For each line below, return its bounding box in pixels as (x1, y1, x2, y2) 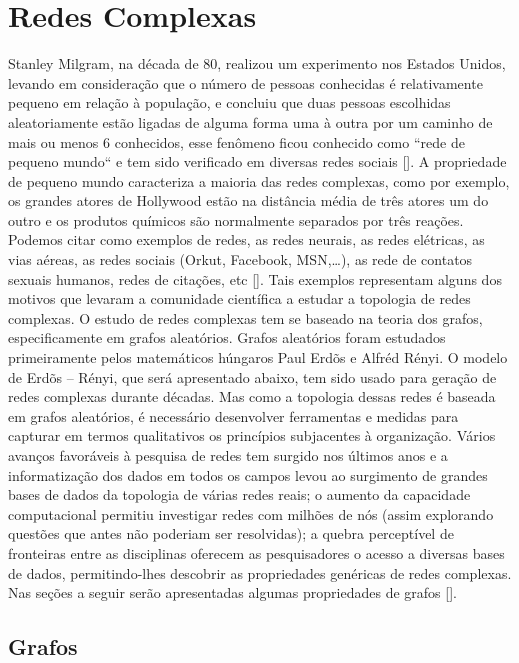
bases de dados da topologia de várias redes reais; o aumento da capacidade (8, 484, 471, 505)
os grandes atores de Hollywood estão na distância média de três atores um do (8, 190, 489, 211)
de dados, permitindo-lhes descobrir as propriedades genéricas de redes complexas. (8, 562, 512, 583)
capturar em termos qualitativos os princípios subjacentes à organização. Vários (8, 425, 496, 446)
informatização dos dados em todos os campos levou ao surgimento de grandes (8, 464, 488, 485)
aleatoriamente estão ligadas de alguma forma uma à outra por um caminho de (8, 111, 493, 132)
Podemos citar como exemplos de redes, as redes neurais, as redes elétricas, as (8, 229, 485, 250)
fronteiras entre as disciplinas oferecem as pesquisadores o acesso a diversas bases (8, 542, 505, 563)
